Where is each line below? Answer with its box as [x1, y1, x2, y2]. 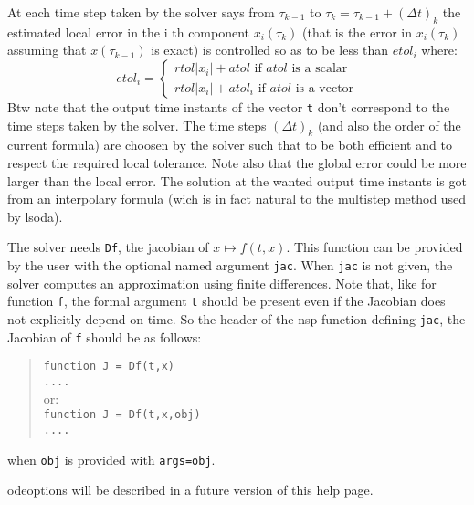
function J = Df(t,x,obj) [43, 408, 201, 422]
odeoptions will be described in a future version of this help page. [7, 480, 374, 500]
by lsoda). [7, 206, 63, 226]
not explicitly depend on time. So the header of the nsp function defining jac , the [7, 309, 466, 328]
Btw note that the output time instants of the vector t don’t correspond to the [7, 97, 450, 116]
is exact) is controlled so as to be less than [151, 40, 389, 59]
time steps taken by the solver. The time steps [7, 115, 267, 134]
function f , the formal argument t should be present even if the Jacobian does [7, 291, 446, 310]
